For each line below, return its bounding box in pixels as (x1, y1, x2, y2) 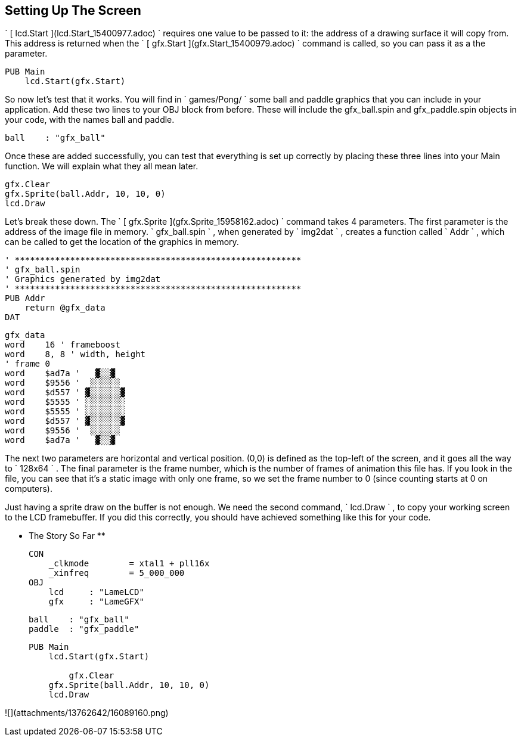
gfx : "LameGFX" (48, 597, 144, 607)
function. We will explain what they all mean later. (5, 161, 199, 172)
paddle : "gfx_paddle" (29, 624, 139, 634)
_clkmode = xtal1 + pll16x (48, 559, 210, 569)
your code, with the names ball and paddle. (5, 114, 175, 125)
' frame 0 (5, 359, 50, 369)
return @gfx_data (24, 303, 106, 313)
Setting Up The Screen (5, 3, 141, 18)
